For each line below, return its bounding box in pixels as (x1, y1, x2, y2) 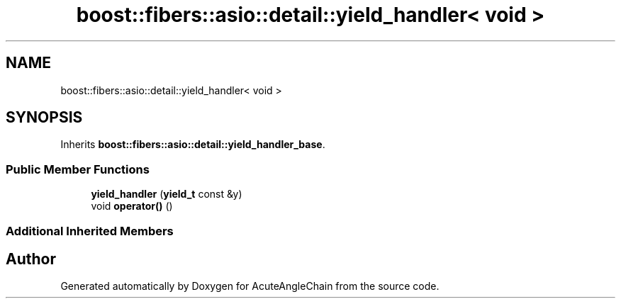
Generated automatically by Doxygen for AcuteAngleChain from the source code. (60, 280, 440, 293)
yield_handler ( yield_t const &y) (91, 188, 242, 201)
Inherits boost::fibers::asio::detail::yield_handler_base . (60, 138, 325, 151)
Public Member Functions (6, 162, 150, 176)
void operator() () (91, 200, 173, 213)
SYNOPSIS (6, 108, 83, 127)
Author (6, 249, 56, 268)
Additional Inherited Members (6, 223, 174, 238)
